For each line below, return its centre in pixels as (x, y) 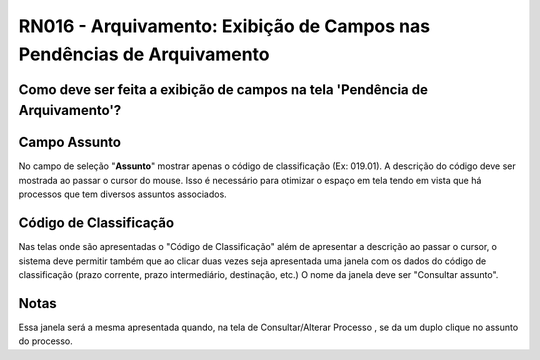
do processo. (46, 341)
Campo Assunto (70, 142)
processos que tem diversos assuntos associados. (122, 194)
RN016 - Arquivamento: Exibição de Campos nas (224, 26)
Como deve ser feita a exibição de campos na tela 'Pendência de (223, 89)
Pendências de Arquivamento (144, 54)
